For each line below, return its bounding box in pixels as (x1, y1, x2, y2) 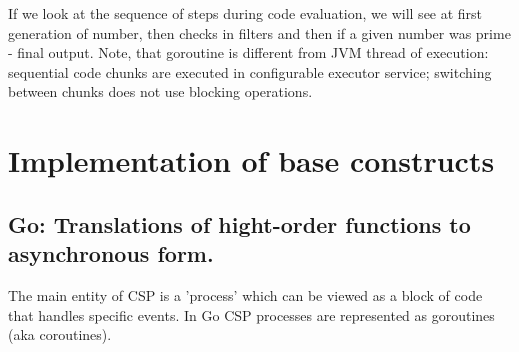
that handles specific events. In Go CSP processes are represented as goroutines (8, 304, 495, 325)
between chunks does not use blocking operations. (8, 81, 313, 102)
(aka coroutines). (8, 324, 112, 345)
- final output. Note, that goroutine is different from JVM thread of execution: (8, 42, 489, 63)
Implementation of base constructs (8, 140, 495, 181)
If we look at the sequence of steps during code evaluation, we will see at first (8, 3, 483, 23)
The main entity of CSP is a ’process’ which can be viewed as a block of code (8, 284, 483, 305)
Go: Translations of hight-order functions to (8, 208, 471, 239)
